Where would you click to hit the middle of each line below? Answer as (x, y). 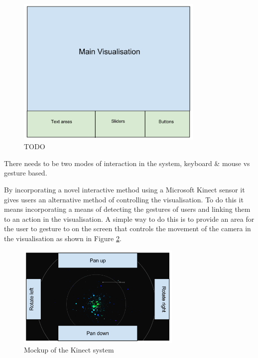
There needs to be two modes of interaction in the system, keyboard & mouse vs (127, 163)
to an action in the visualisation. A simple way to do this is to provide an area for (129, 219)
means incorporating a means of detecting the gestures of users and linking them (127, 209)
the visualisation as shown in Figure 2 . (63, 238)
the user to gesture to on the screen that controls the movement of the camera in (128, 228)
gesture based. (26, 173)
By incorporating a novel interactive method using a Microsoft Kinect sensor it (125, 189)
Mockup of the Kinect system (69, 350)
